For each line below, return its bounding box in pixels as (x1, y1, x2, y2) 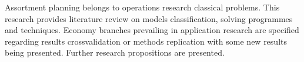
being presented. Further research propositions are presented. (5, 46, 225, 59)
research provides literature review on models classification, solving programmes (5, 12, 293, 24)
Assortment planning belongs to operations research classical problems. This (5, 1, 280, 13)
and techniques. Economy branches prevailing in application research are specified (5, 24, 299, 36)
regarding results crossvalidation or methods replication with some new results (5, 35, 287, 47)
